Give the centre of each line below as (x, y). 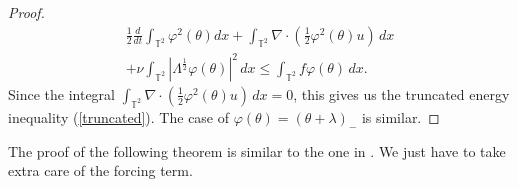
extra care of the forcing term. (100, 170)
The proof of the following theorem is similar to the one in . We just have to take (257, 150)
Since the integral (61, 93)
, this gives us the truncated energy (401, 93)
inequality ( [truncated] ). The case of (119, 116)
